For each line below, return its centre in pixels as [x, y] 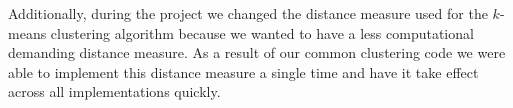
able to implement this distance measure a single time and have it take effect [243, 71]
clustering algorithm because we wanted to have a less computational [262, 32]
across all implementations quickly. [114, 91]
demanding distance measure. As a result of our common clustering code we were [257, 52]
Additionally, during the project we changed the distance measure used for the [248, 13]
